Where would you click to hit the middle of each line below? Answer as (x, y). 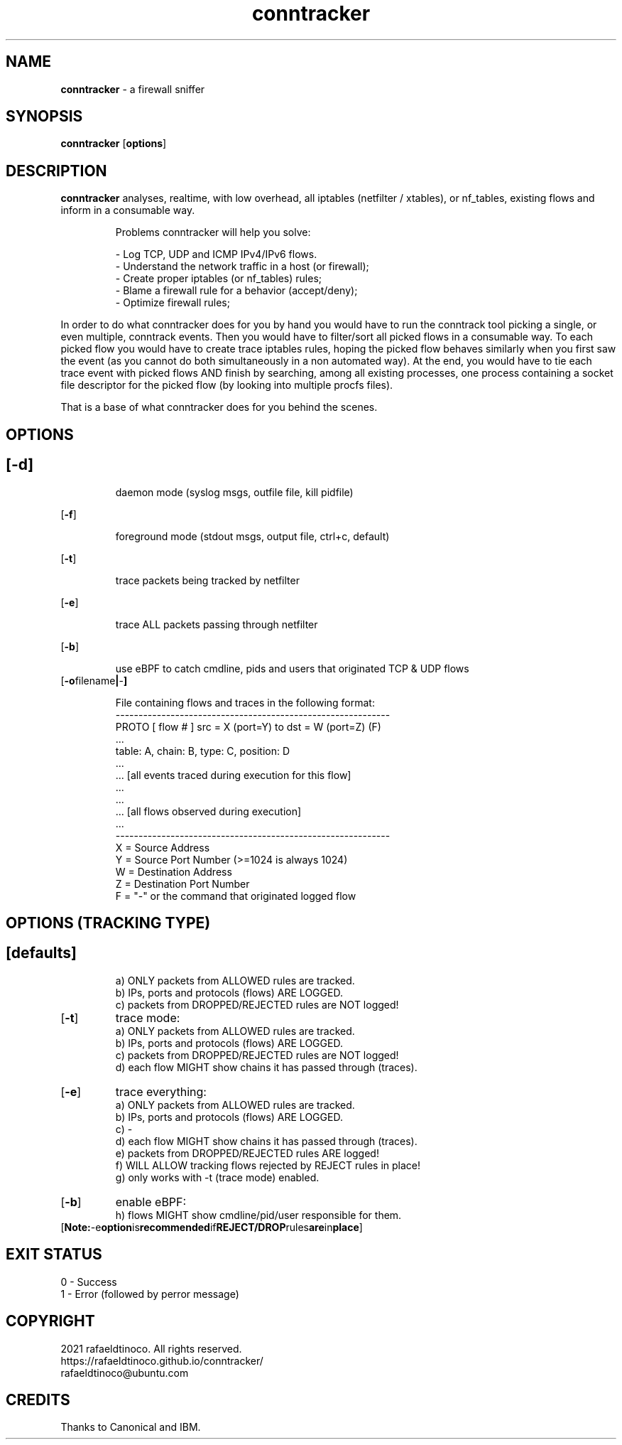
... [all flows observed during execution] (208, 811)
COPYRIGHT (50, 1321)
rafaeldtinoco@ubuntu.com (125, 1373)
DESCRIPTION (56, 171)
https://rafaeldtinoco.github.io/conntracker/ (162, 1360)
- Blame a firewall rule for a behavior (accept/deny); (236, 291)
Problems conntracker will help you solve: (213, 232)
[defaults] (41, 953)
